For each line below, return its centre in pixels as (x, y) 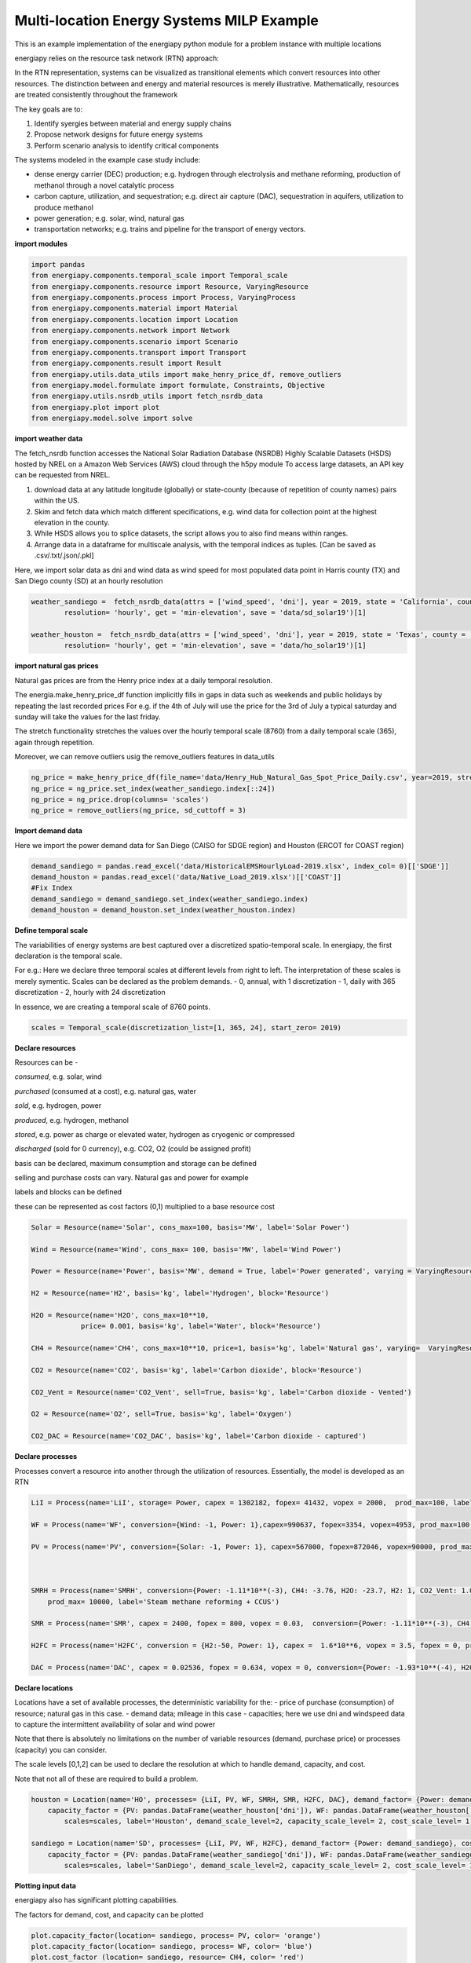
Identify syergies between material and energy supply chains (133, 123)
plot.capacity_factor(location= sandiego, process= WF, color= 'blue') (172, 1947)
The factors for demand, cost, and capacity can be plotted (109, 1914)
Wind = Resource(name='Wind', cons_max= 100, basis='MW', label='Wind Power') (186, 1249)
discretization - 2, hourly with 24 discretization (90, 992)
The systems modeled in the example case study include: (108, 160)
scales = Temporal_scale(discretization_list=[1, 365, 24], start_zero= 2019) (186, 1027)
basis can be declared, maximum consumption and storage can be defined (135, 1163)
